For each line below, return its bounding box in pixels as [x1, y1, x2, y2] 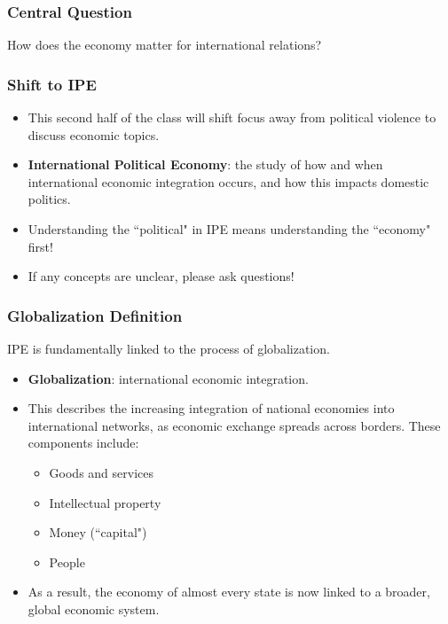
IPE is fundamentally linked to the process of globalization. [7, 339, 330, 357]
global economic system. [28, 599, 160, 618]
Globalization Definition [7, 304, 183, 326]
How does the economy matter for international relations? [7, 35, 322, 54]
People [49, 552, 85, 571]
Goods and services [49, 463, 154, 481]
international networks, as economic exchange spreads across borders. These [28, 416, 441, 434]
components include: [28, 433, 139, 452]
